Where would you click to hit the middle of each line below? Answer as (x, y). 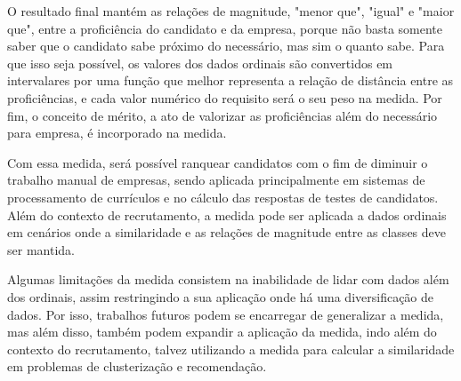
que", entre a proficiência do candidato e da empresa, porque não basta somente (225, 28)
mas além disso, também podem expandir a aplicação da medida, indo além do (222, 332)
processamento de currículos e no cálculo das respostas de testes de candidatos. (223, 197)
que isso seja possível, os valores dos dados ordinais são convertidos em (200, 63)
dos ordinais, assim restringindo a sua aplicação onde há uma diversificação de (221, 296)
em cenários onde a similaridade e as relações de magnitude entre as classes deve (226, 232)
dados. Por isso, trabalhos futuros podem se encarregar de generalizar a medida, (226, 314)
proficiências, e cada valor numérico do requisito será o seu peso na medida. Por (225, 97)
